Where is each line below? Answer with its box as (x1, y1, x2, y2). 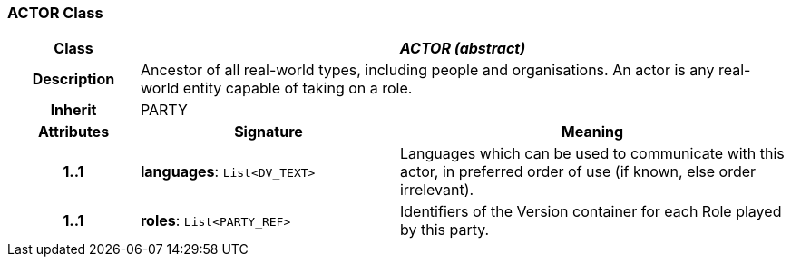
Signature (234, 122, 303, 142)
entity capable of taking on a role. (182, 79, 413, 98)
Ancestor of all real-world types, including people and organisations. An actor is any (140, 61, 715, 80)
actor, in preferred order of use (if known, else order (399, 162, 757, 181)
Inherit (50, 101, 97, 120)
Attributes (37, 122, 110, 142)
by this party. (399, 220, 490, 240)
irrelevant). (399, 181, 474, 200)
